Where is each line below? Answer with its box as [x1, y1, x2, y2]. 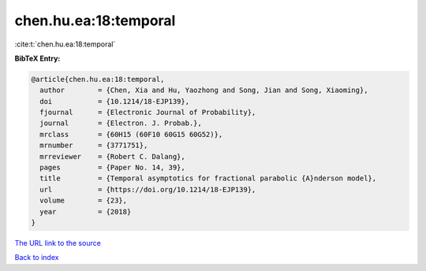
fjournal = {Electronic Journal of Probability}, [39, 108, 256, 117]
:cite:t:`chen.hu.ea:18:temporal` [14, 39, 116, 49]
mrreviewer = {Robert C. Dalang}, [39, 152, 185, 161]
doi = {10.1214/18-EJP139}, [39, 97, 189, 106]
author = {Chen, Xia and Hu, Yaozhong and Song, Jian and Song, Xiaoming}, [39, 86, 368, 95]
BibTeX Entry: [14, 54, 61, 63]
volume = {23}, [39, 196, 128, 205]
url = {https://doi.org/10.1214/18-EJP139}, [39, 185, 256, 194]
